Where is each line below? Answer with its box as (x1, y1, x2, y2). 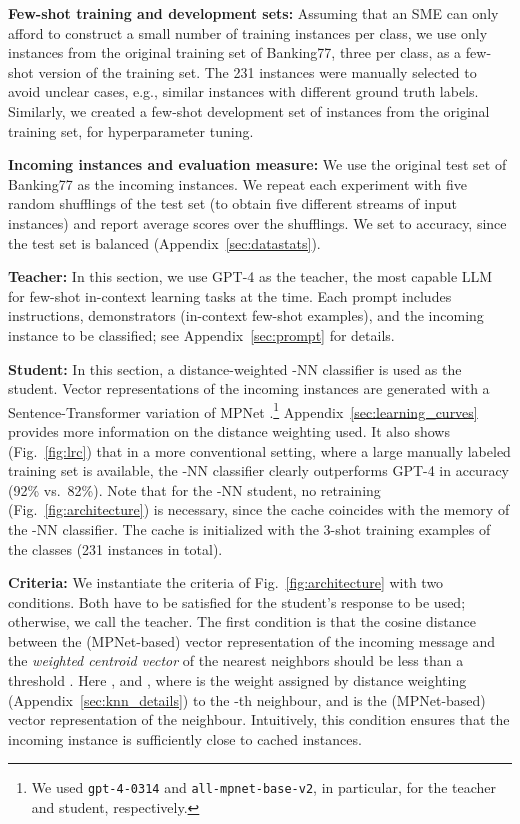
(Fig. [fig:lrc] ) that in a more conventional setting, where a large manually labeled (8, 440, 511, 461)
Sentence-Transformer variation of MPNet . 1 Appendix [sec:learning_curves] (8, 398, 478, 422)
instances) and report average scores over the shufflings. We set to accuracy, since (8, 212, 507, 233)
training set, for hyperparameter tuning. (8, 120, 254, 141)
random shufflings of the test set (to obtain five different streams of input (8, 193, 457, 214)
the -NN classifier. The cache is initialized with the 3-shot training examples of (8, 518, 491, 539)
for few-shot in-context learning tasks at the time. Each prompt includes (8, 285, 452, 306)
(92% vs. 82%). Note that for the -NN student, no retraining (8, 479, 381, 500)
